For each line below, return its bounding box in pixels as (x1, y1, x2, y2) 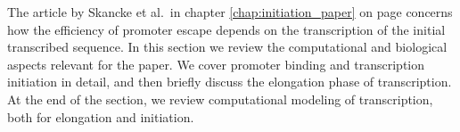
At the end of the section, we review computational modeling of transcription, (7, 89, 433, 108)
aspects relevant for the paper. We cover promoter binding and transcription (7, 54, 425, 73)
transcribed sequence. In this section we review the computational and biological (7, 37, 448, 56)
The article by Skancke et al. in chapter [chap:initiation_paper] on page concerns (7, 3, 453, 21)
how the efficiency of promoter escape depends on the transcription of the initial (7, 20, 446, 38)
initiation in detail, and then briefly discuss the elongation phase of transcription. (7, 72, 452, 91)
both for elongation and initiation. (7, 107, 194, 126)
